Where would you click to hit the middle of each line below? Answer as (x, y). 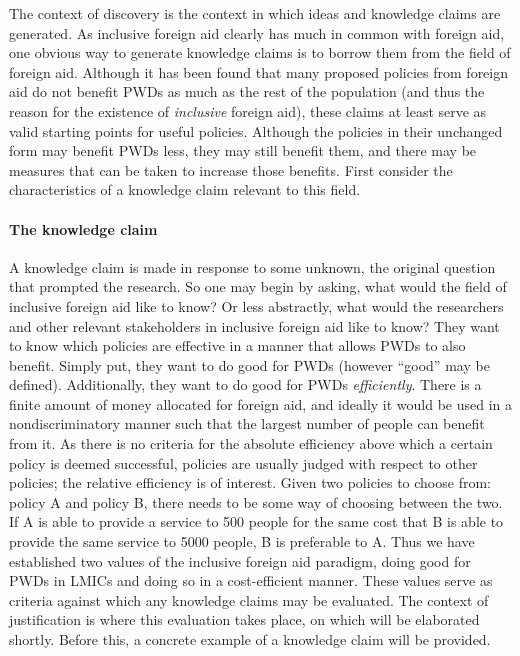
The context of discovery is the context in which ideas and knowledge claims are (255, 13)
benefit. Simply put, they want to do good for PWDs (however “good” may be (249, 364)
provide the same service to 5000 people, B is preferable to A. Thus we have (242, 541)
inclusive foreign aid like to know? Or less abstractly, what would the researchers (256, 305)
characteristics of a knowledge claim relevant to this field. (185, 189)
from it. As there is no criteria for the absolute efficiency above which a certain (251, 443)
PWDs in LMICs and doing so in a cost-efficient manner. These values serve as (251, 580)
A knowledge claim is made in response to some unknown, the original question (252, 266)
